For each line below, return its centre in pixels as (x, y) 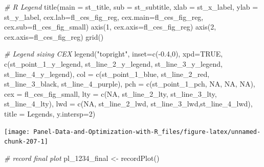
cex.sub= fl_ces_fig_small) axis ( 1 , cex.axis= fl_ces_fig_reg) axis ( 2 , (110, 27)
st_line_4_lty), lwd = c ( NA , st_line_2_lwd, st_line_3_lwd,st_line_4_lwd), (128, 104)
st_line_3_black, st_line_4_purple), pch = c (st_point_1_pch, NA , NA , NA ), (130, 84)
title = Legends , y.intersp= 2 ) (50, 113)
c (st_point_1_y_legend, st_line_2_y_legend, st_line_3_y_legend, (113, 63)
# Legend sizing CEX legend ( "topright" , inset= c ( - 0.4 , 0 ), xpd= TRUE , (114, 54)
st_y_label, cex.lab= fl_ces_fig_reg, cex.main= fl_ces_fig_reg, (104, 17)
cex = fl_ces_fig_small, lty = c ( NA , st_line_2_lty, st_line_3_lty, (111, 93)
